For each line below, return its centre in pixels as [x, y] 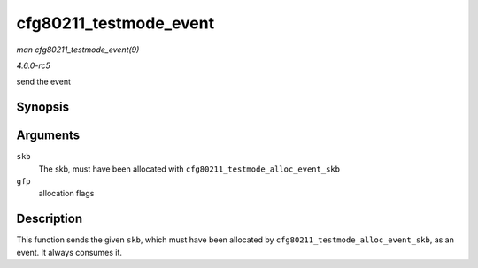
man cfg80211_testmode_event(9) [78, 50]
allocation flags [66, 194]
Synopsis [43, 107]
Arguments [48, 136]
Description [50, 219]
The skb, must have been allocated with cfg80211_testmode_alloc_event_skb [189, 169]
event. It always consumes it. [69, 252]
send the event [43, 82]
